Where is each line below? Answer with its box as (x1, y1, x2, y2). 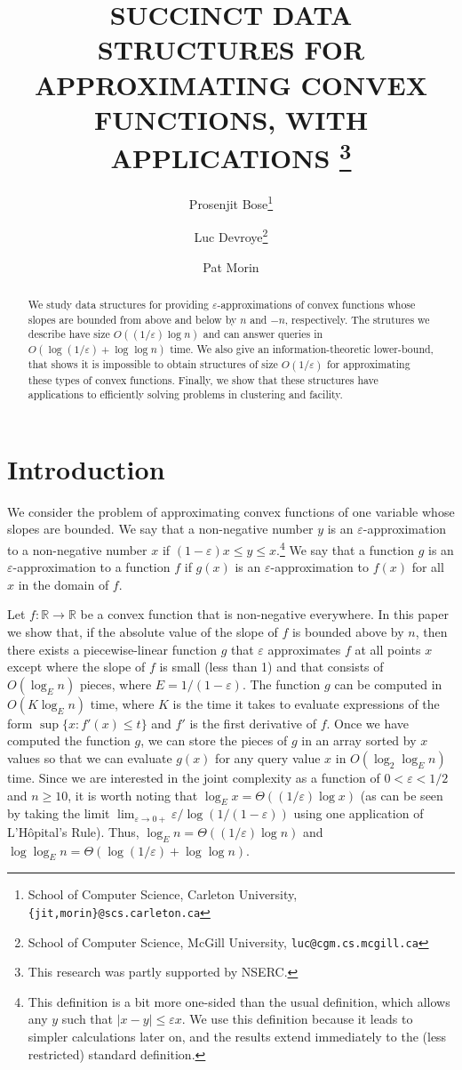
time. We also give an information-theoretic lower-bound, (170, 342, 434, 357)
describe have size (28, 326, 110, 342)
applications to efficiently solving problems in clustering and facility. (28, 387, 343, 402)
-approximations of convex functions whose (217, 297, 416, 312)
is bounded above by (291, 622, 404, 640)
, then (415, 622, 448, 640)
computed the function (7, 731, 131, 750)
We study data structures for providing (28, 297, 209, 312)
